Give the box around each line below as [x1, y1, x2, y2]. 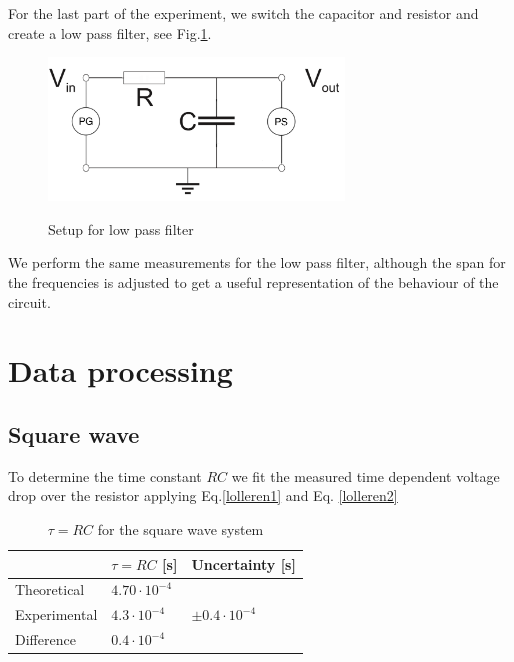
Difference [15, 629, 76, 650]
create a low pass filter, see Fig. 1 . [8, 22, 212, 43]
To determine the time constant [8, 465, 202, 486]
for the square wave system [97, 518, 264, 539]
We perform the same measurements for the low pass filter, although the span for [8, 252, 506, 273]
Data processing [8, 350, 233, 391]
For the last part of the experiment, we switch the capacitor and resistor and [8, 3, 479, 23]
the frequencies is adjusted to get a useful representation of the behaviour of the [8, 272, 499, 293]
